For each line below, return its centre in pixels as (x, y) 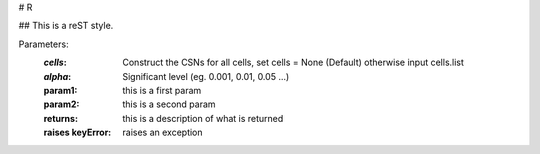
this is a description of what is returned (203, 118)
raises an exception (163, 132)
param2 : (61, 104)
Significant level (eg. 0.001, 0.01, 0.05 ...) (206, 76)
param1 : (60, 90)
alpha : (57, 76)
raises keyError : (77, 132)
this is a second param (169, 104)
